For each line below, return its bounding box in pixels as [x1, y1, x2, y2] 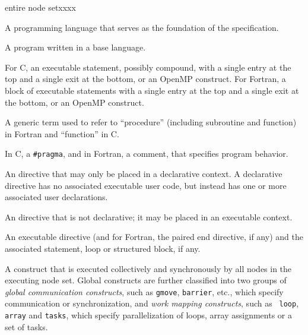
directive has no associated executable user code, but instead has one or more [5, 179, 287, 191]
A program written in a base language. [5, 41, 146, 53]
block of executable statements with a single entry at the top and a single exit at [5, 84, 299, 96]
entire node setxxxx [5, 1, 76, 13]
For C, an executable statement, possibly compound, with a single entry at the [5, 61, 291, 73]
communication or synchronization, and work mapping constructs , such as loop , [5, 297, 299, 309]
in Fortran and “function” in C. [5, 127, 119, 140]
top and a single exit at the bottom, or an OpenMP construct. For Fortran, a [5, 72, 286, 85]
